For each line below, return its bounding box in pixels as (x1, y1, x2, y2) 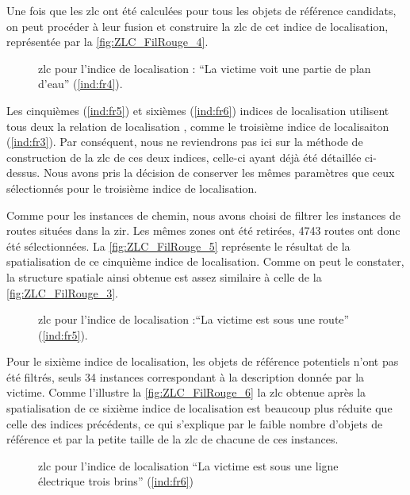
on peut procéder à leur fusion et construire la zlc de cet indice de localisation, (6, 17, 389, 34)
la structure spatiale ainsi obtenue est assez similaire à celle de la (6, 268, 322, 285)
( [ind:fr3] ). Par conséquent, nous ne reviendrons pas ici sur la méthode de (6, 133, 363, 150)
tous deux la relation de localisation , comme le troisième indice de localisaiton (6, 117, 389, 134)
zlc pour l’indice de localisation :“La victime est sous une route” (38, 311, 350, 328)
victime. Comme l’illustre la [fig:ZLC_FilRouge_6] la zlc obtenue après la (6, 384, 366, 401)
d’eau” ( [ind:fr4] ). (38, 75, 123, 92)
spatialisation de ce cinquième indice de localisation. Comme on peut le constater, (6, 253, 404, 270)
